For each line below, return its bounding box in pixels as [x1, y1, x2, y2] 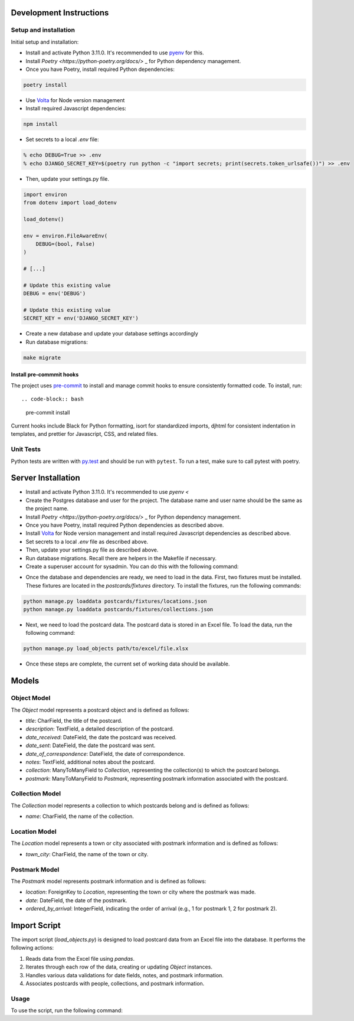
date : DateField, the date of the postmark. [25, 896, 127, 903]
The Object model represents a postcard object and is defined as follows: [11, 706, 189, 713]
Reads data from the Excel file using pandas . [25, 955, 135, 962]
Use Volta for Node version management [25, 96, 125, 103]
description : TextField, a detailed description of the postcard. [25, 725, 174, 732]
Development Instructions [11, 8, 109, 18]
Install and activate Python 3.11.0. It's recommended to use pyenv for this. [25, 49, 204, 56]
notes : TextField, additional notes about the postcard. [25, 758, 156, 765]
